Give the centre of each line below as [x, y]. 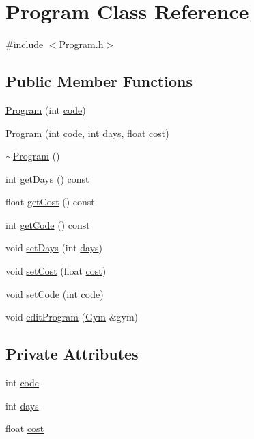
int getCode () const [48, 224]
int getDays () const [47, 178]
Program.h [81, 44]
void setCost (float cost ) [56, 271]
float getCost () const [50, 202]
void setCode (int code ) [55, 293]
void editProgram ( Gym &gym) [72, 317]
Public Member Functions [99, 81]
